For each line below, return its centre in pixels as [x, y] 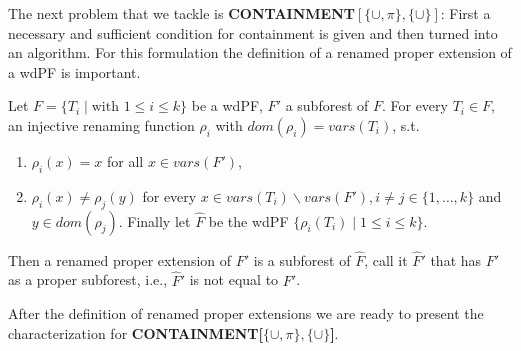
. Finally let [154, 220]
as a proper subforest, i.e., [88, 279]
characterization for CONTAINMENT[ [135, 332]
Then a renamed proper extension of [120, 259]
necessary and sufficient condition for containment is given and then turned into [253, 32]
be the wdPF [248, 220]
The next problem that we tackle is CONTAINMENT [181, 13]
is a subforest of [302, 259]
